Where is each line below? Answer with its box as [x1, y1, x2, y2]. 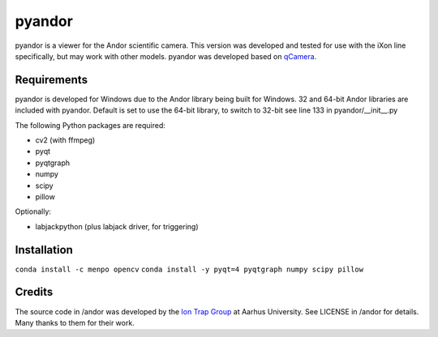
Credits [15, 285, 54, 299]
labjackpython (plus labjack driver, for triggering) [35, 221, 199, 231]
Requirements [15, 73, 88, 87]
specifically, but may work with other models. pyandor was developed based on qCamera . [15, 51, 317, 61]
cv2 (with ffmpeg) [35, 135, 96, 145]
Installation [15, 243, 73, 257]
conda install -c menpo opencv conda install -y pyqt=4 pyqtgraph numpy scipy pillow [15, 264, 364, 274]
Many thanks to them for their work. [15, 318, 135, 327]
